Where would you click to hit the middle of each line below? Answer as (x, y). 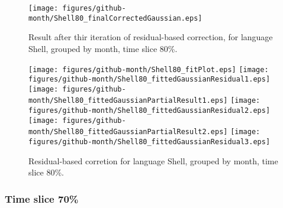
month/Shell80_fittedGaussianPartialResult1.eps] (128, 101)
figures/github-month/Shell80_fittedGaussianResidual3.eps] (149, 142)
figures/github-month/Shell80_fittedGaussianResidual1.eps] (149, 79)
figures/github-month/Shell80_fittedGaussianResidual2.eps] (149, 111)
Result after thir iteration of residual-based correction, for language (151, 37)
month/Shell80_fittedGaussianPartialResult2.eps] (128, 132)
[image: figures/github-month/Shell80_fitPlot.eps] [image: (149, 69)
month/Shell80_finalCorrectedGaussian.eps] (115, 18)
